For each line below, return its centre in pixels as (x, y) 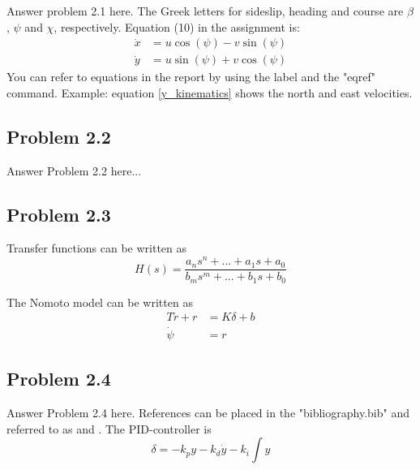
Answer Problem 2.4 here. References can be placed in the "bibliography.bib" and (208, 412)
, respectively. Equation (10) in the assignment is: (177, 26)
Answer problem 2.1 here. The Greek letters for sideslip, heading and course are (205, 11)
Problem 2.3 (59, 214)
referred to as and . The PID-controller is (109, 428)
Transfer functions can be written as (97, 248)
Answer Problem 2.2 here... (74, 170)
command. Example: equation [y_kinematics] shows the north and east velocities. (210, 92)
